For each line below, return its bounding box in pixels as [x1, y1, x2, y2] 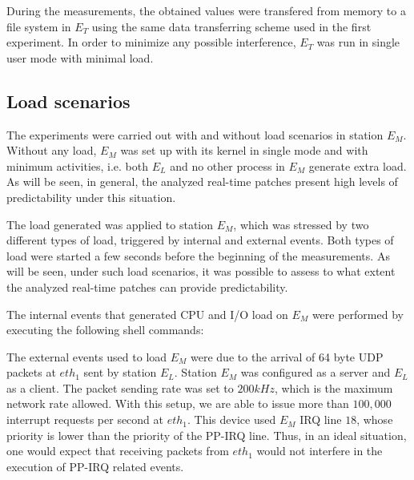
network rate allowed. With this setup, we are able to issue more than [6, 395, 349, 412]
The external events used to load [6, 348, 167, 365]
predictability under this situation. [6, 188, 176, 205]
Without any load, [6, 142, 97, 159]
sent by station [83, 364, 157, 381]
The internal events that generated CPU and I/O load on [6, 305, 288, 322]
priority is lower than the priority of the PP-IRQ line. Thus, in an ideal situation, [6, 426, 407, 443]
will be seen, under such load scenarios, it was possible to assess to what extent [6, 263, 396, 280]
